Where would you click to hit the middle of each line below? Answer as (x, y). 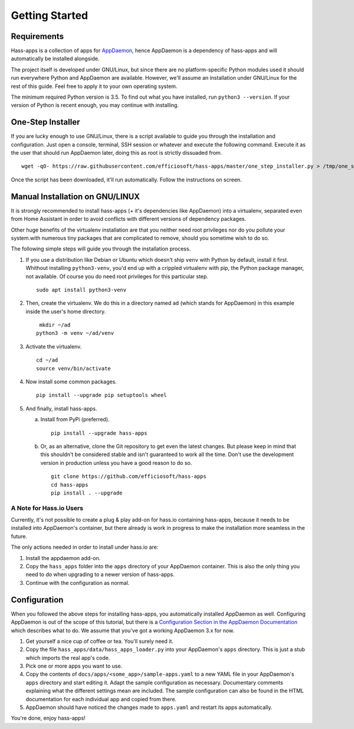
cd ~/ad (47, 360)
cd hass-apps (70, 485)
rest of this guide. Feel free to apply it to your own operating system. (94, 86)
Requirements (37, 36)
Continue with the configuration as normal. (78, 582)
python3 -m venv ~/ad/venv (75, 333)
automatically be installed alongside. (55, 58)
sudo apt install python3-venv (81, 290)
